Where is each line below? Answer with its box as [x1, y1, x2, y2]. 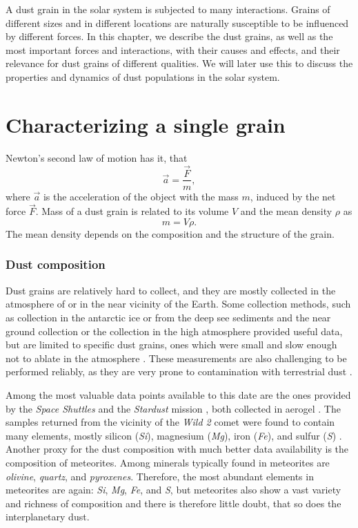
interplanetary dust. [6, 509, 90, 524]
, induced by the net [250, 189, 336, 203]
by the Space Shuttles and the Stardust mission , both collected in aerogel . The [6, 401, 341, 415]
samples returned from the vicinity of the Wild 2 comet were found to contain [6, 415, 335, 429]
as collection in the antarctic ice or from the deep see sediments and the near [6, 310, 331, 324]
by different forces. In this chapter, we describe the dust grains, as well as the [6, 29, 333, 44]
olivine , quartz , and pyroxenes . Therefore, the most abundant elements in [6, 469, 314, 483]
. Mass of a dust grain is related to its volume [35, 204, 229, 218]
